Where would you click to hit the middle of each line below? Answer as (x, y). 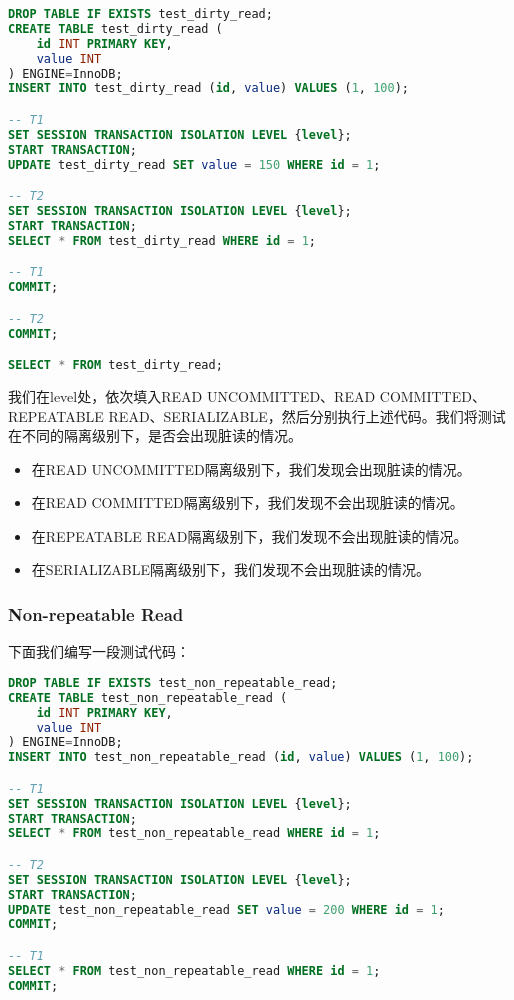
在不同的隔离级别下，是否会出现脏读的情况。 (155, 435)
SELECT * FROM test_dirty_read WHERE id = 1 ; (162, 240)
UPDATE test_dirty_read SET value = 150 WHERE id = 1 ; (194, 164)
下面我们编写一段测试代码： (99, 651)
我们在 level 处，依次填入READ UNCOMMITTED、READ (192, 395)
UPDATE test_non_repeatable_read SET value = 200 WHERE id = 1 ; (226, 909)
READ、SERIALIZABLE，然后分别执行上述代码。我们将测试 (307, 415)
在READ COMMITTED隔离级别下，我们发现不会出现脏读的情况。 (247, 502)
